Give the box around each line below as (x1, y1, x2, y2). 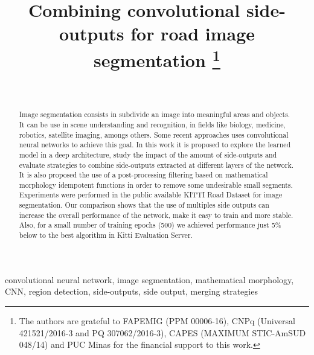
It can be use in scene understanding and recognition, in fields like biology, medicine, (19, 119, 286, 129)
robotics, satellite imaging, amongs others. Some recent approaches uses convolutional (19, 129, 289, 139)
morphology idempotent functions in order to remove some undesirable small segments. (19, 179, 293, 190)
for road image (130, 21, 255, 46)
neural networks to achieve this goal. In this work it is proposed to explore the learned (19, 139, 291, 150)
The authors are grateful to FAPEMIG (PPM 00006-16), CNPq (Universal (19, 314, 295, 327)
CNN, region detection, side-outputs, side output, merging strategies (5, 285, 258, 298)
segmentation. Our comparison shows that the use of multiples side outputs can (19, 200, 269, 210)
